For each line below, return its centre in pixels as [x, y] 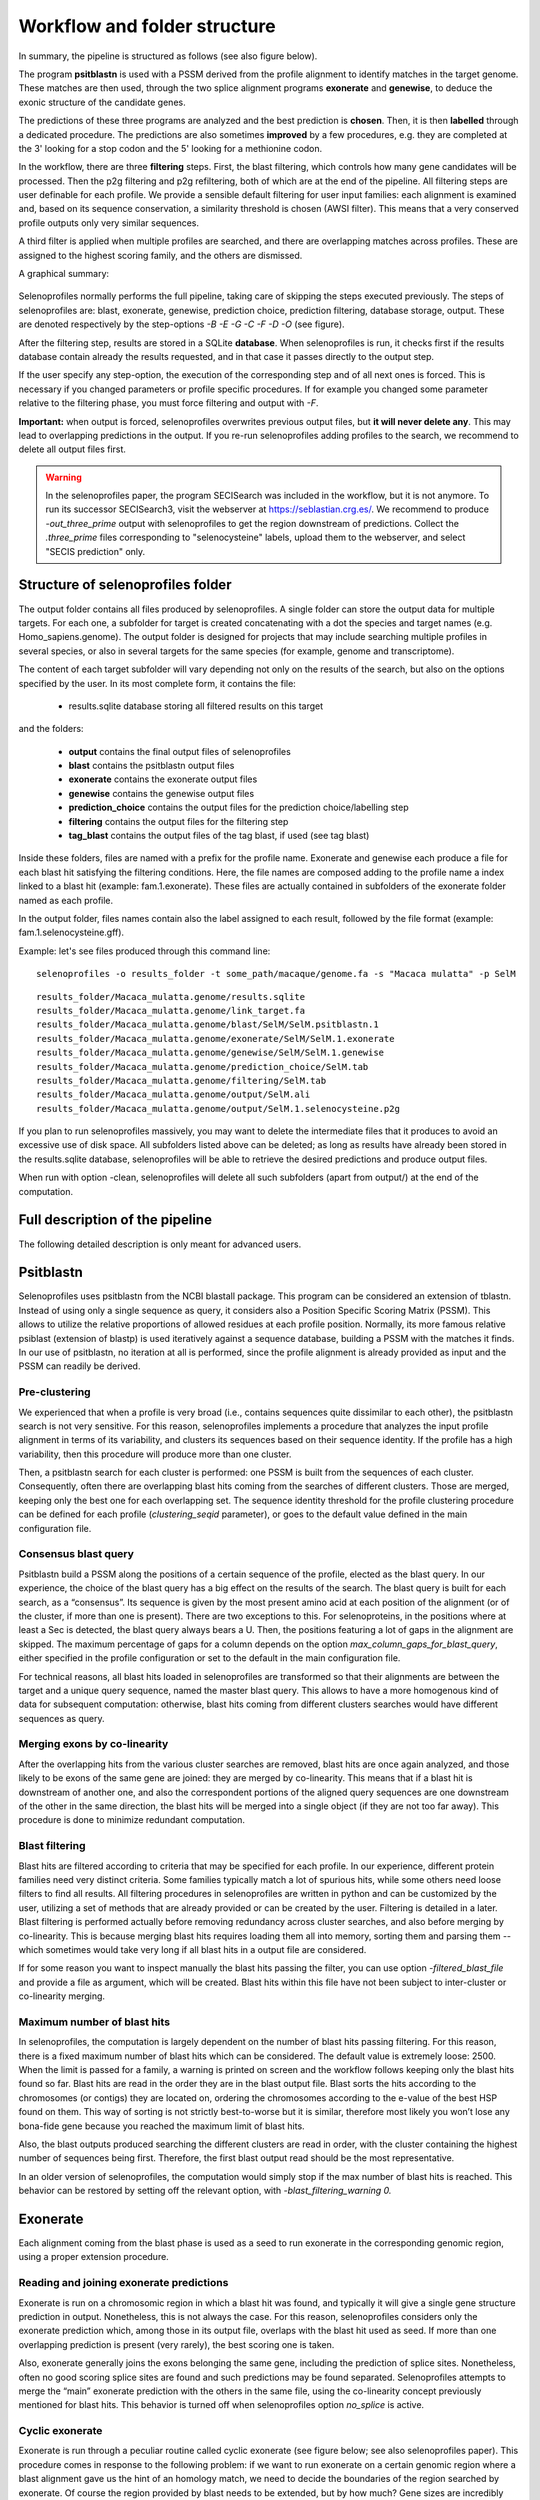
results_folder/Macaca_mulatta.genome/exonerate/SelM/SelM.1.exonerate [215, 1038]
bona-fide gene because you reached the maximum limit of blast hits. [161, 2126]
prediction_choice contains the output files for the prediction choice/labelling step [238, 807]
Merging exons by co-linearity [93, 1744]
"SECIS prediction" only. [95, 551]
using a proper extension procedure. [93, 2257]
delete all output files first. [72, 449]
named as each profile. [66, 900]
